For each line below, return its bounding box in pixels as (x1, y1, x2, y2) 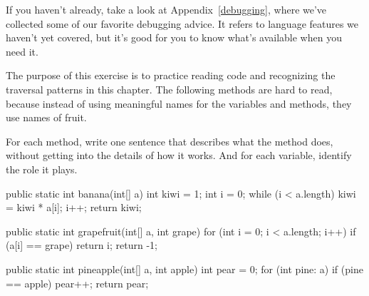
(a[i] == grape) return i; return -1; (6, 238, 157, 252)
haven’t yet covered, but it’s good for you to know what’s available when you (6, 30, 342, 45)
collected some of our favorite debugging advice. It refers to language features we (6, 16, 359, 31)
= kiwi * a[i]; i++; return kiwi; (6, 200, 142, 215)
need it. (6, 44, 38, 58)
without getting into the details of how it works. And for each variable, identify (6, 148, 352, 163)
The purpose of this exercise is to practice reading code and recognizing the (6, 68, 336, 83)
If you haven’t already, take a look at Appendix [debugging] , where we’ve (6, 2, 327, 16)
